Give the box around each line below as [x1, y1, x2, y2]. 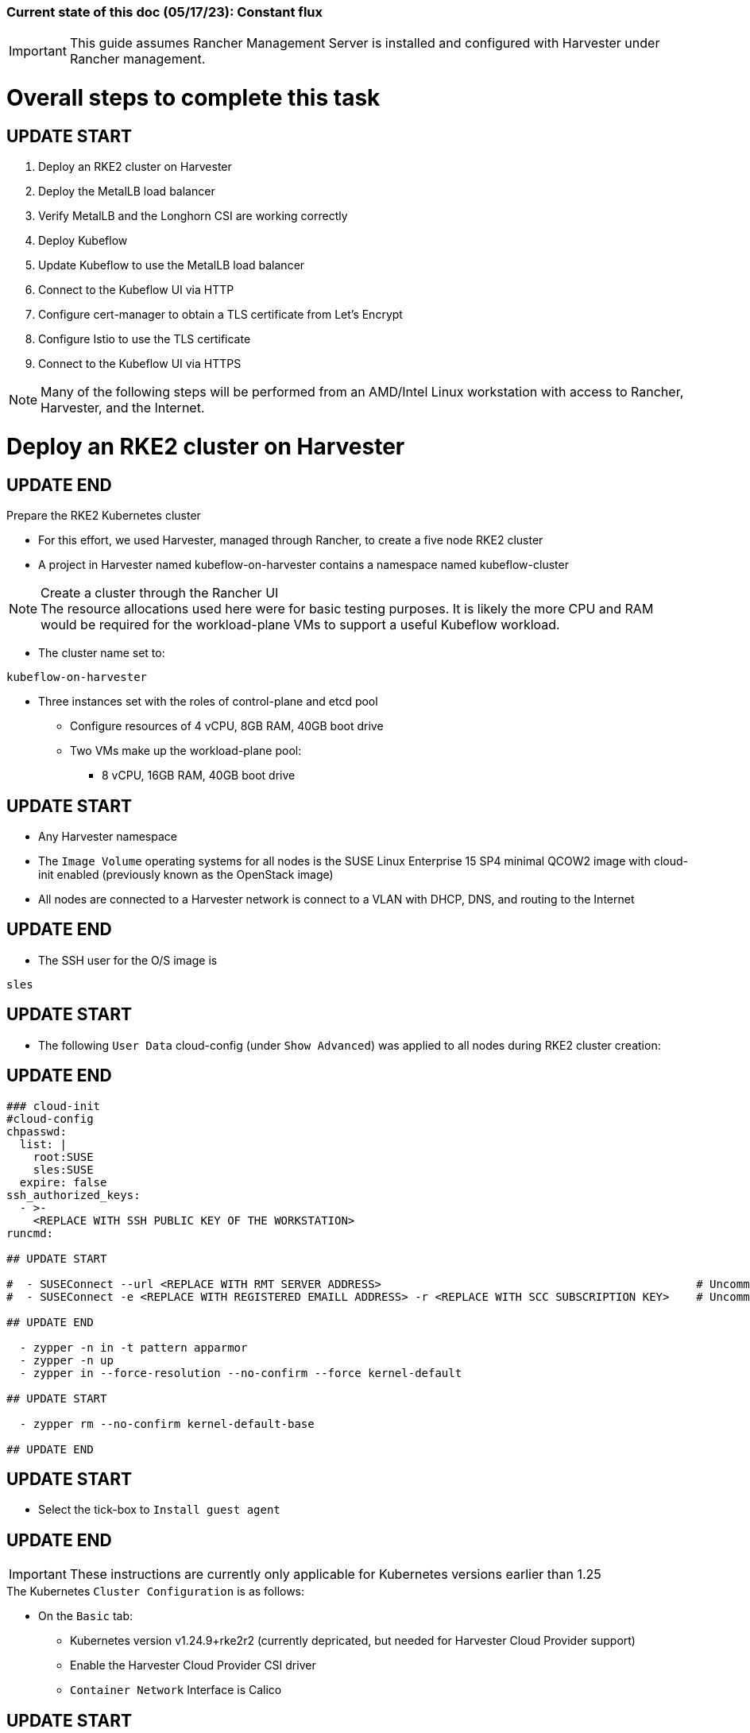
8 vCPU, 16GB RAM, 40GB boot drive [102, 768, 296, 783]
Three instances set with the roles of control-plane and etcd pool [38, 694, 378, 709]
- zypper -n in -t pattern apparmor [19, 1340, 248, 1354]
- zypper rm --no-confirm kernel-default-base [19, 1417, 315, 1430]
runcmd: [6, 1226, 54, 1240]
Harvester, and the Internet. [41, 400, 205, 416]
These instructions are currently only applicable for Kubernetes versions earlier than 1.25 [69, 1566, 601, 1583]
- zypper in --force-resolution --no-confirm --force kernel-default [19, 1366, 462, 1379]
